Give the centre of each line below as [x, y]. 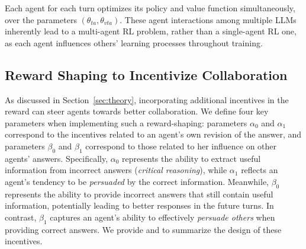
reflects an [260, 170]
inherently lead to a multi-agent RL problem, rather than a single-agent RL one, [151, 31]
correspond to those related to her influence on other [181, 146]
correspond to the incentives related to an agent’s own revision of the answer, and [153, 134]
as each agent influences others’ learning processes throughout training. [134, 42]
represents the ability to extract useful [191, 158]
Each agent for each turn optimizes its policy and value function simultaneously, [150, 8]
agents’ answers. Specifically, [57, 158]
